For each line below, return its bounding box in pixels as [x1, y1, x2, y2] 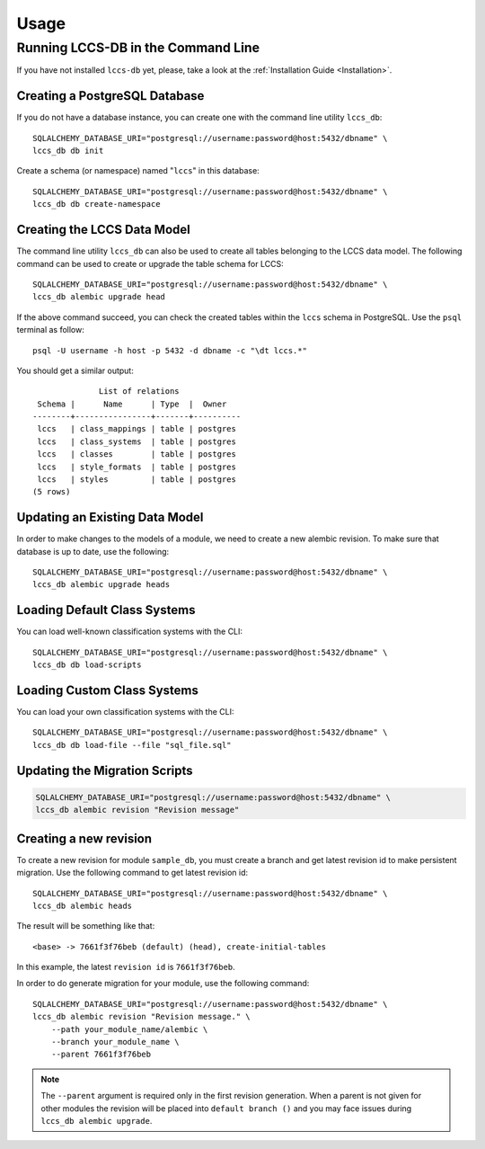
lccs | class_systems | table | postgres [37, 436, 237, 447]
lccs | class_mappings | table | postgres [37, 423, 237, 434]
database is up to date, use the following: [16, 546, 170, 557]
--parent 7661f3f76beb [50, 1049, 152, 1060]
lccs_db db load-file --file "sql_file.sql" [32, 740, 233, 750]
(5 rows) [32, 486, 71, 497]
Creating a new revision [16, 831, 153, 846]
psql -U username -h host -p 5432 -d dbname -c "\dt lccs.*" [32, 345, 307, 355]
